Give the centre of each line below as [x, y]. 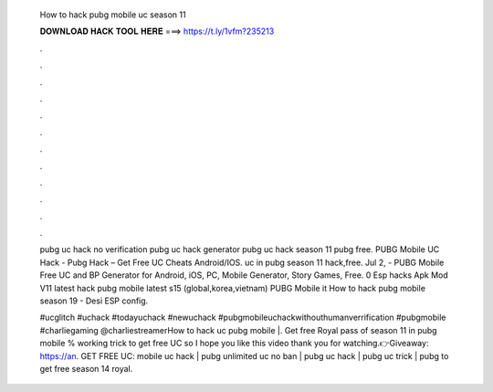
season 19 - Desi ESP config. [94, 301]
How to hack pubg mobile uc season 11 [113, 15]
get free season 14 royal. [86, 368]
